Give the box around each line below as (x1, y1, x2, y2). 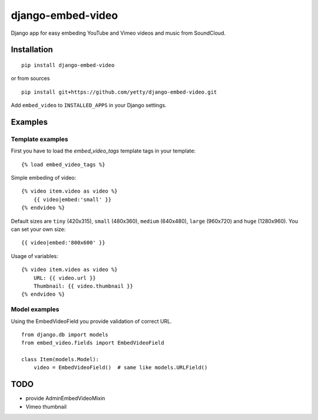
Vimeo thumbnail (25, 403, 67, 410)
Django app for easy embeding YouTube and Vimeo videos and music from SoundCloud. (11, 29, 226, 37)
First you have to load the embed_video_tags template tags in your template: (11, 147, 196, 154)
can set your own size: (11, 226, 66, 233)
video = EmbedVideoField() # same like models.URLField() (33, 364, 208, 371)
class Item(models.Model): (21, 356, 100, 363)
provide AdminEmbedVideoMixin (25, 395, 105, 402)
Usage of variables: (11, 252, 58, 259)
